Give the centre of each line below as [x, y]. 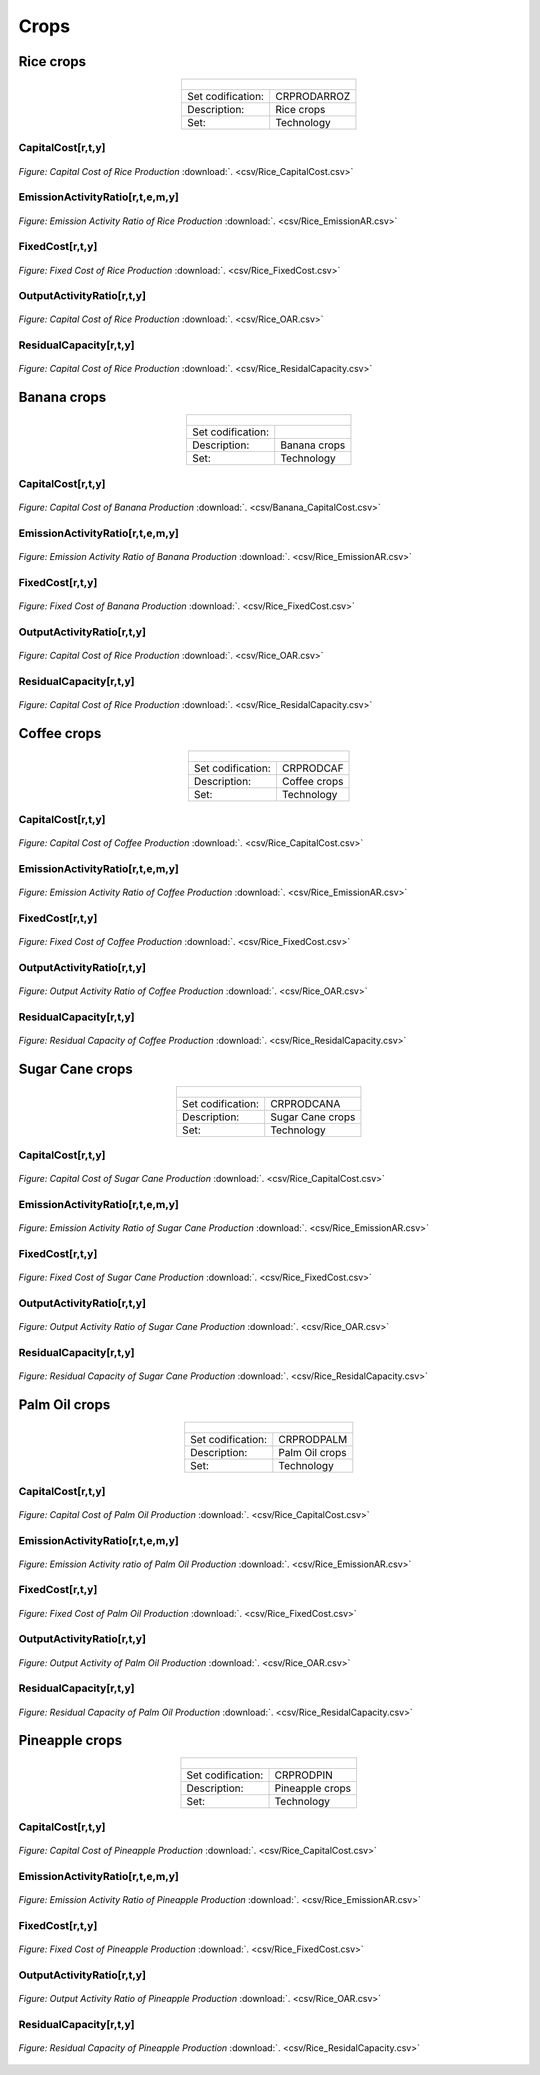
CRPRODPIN [304, 1775]
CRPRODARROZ [313, 97]
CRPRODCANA [305, 1103]
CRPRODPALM [313, 1440]
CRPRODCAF [312, 768]
